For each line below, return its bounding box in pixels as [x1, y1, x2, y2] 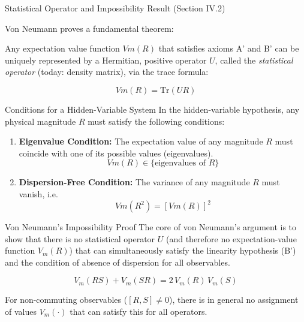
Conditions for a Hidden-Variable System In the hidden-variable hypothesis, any [5, 103, 300, 115]
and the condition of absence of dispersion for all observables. [5, 255, 230, 268]
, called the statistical [215, 53, 293, 66]
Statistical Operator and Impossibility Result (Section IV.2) [5, 2, 225, 14]
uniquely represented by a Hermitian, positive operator [5, 53, 207, 66]
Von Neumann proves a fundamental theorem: [5, 22, 174, 34]
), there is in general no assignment [169, 293, 299, 306]
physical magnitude [5, 115, 76, 127]
